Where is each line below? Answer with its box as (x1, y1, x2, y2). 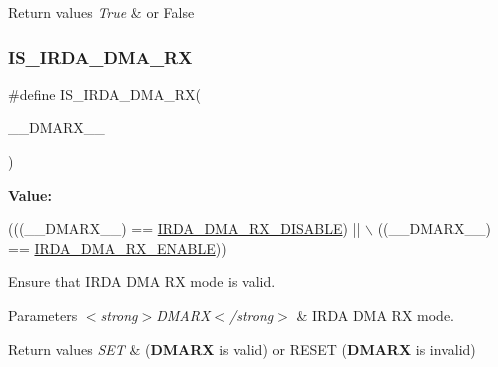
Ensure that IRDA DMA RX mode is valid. (8, 271, 276, 292)
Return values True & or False (8, 2, 195, 22)
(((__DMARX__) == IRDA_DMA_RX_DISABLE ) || (8, 218, 361, 239)
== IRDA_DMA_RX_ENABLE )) (8, 237, 227, 258)
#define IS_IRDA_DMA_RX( (8, 83, 201, 104)
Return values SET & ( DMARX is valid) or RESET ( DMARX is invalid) (8, 338, 476, 359)
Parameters (8, 304, 78, 325)
